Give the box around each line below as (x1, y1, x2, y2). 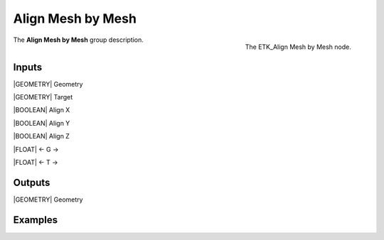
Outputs (13, 176, 50, 188)
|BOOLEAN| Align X (13, 106, 70, 114)
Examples (13, 214, 58, 226)
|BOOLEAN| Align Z (13, 132, 70, 141)
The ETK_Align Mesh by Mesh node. (245, 43, 351, 51)
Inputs (13, 61, 43, 73)
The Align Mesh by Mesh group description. (13, 36, 144, 44)
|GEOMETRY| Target (13, 93, 73, 102)
